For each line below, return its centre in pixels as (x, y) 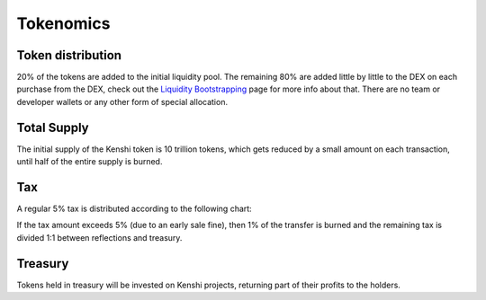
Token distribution (69, 55)
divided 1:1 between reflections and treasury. (99, 237)
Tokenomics (63, 23)
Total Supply (53, 127)
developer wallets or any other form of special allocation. (122, 101)
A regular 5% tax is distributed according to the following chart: (134, 209)
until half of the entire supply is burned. (90, 162)
